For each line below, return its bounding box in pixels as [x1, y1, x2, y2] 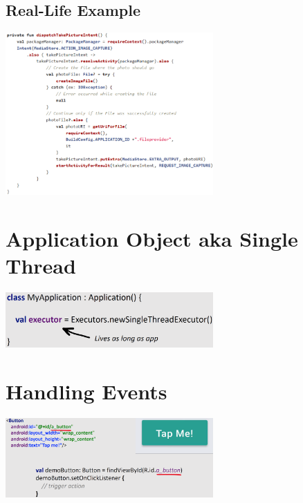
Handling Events [6, 377, 167, 405]
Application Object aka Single [6, 224, 298, 252]
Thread [6, 251, 76, 279]
